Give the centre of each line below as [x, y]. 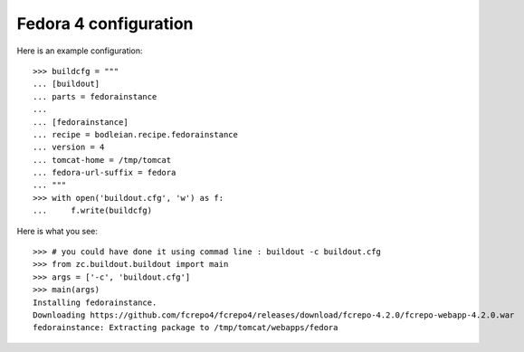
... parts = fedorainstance [95, 96]
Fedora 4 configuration [105, 24]
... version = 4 [69, 147]
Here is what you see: [57, 231]
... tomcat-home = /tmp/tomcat [102, 160]
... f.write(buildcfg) [93, 211]
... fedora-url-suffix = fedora [105, 173]
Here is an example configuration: [80, 51]
